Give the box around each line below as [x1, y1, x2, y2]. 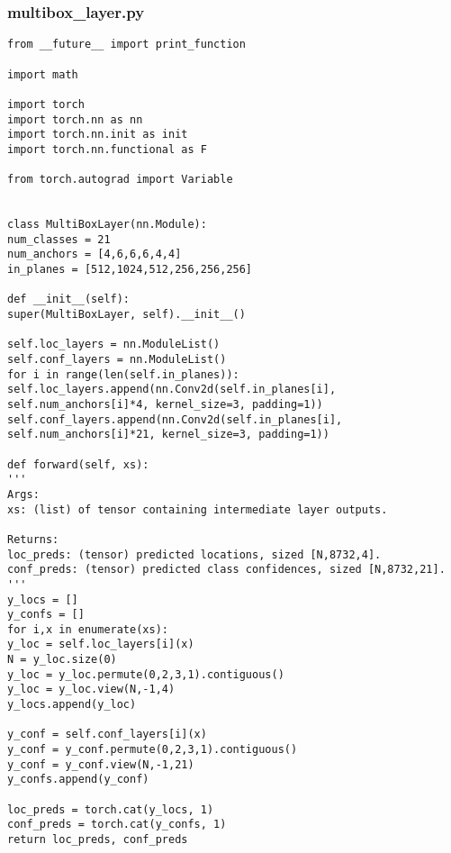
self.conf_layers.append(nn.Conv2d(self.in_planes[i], [7, 413, 343, 426]
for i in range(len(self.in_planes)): [7, 368, 239, 381]
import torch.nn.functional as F [7, 142, 207, 156]
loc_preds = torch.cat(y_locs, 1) [7, 803, 214, 816]
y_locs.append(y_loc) [7, 698, 137, 712]
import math [7, 68, 78, 81]
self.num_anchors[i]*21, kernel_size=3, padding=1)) [7, 428, 329, 441]
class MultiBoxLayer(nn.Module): [7, 218, 207, 231]
